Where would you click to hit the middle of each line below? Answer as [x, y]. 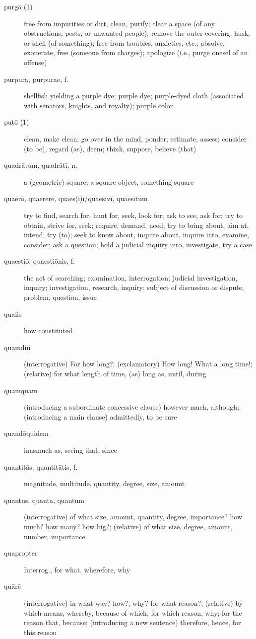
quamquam [21, 390]
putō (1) [17, 122]
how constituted [48, 330]
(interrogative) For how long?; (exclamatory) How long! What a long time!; [138, 364]
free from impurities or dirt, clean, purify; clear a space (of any [120, 23]
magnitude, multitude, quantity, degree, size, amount [104, 483]
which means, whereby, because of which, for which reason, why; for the [133, 612]
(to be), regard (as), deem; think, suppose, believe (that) [110, 148]
